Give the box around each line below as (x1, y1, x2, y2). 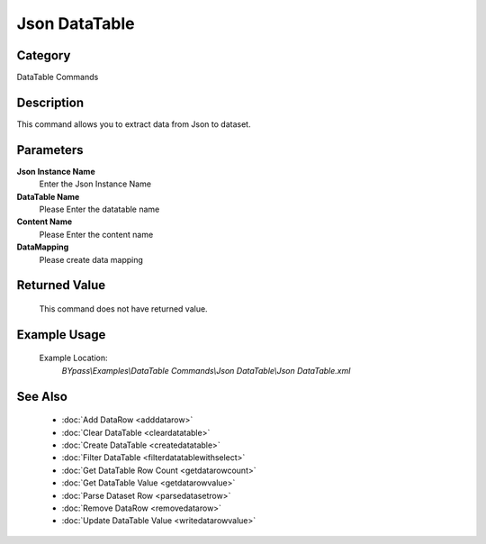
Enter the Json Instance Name (39, 178, 152, 189)
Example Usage (16, 327, 106, 342)
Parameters (16, 142, 84, 158)
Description (16, 95, 85, 110)
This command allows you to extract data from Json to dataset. (16, 118, 251, 130)
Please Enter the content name (39, 229, 154, 240)
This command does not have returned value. (39, 304, 208, 314)
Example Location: (39, 352, 108, 364)
